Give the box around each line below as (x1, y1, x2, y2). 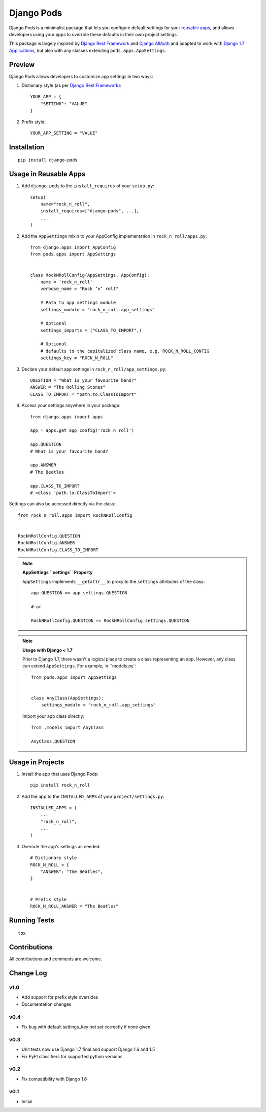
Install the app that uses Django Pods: (21, 771, 99, 777)
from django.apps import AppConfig (30, 245, 116, 250)
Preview (9, 60, 35, 69)
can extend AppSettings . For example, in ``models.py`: (22, 663, 136, 669)
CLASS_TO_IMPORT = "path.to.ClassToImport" (30, 391, 137, 397)
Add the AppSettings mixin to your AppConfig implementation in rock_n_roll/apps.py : (21, 233, 207, 239)
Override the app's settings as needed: (21, 843, 101, 849)
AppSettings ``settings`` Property (22, 570, 93, 576)
